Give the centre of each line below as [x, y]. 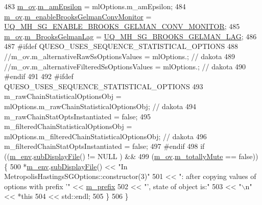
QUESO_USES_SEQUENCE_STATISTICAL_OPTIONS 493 [104, 86]
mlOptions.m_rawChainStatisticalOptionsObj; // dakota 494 [100, 106]
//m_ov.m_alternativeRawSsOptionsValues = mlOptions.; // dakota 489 [120, 56]
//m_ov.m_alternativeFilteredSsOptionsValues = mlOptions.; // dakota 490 [125, 66]
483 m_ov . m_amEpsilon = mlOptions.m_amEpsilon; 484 [95, 6]
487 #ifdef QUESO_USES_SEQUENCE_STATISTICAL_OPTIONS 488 [121, 46]
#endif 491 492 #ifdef [39, 76]
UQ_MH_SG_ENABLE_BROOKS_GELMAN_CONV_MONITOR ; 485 [122, 26]
